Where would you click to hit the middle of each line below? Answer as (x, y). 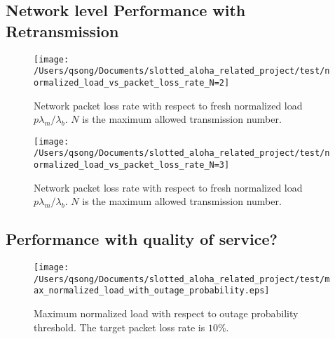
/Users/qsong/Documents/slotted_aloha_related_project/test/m (182, 279)
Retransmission (62, 31)
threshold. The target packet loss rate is (119, 327)
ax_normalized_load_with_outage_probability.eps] (152, 291)
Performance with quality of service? (142, 239)
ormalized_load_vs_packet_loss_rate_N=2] (132, 82)
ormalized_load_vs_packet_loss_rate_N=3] (132, 165)
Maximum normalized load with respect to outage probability (166, 313)
